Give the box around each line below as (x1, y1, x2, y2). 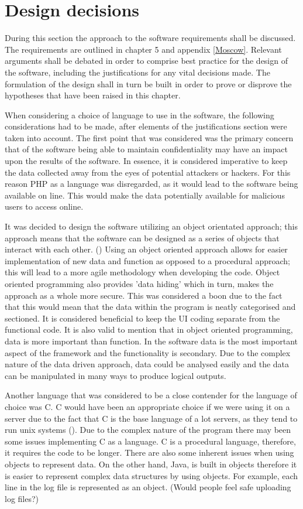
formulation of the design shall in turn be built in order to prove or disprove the (5, 77, 292, 90)
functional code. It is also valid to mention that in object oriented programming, (5, 323, 293, 336)
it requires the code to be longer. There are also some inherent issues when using (5, 446, 294, 459)
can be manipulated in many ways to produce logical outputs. (5, 369, 226, 381)
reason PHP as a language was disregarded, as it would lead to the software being (5, 177, 298, 190)
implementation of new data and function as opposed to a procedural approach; (5, 254, 290, 267)
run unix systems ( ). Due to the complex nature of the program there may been (5, 423, 291, 436)
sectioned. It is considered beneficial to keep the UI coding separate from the (5, 312, 280, 324)
